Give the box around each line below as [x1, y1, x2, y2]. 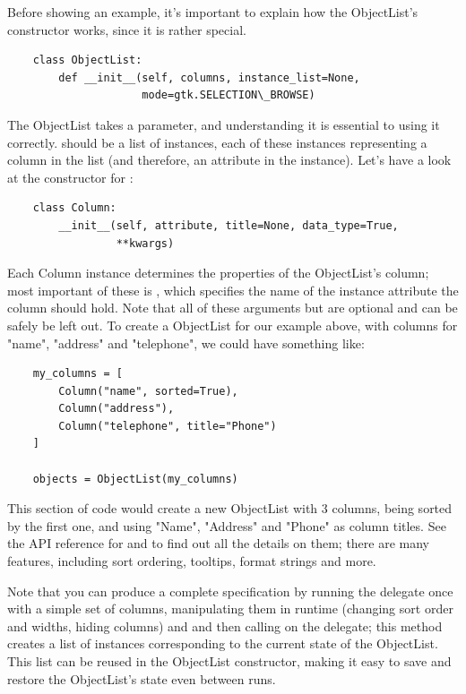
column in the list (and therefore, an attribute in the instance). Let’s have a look [7, 150, 452, 169]
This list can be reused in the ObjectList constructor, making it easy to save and [7, 652, 452, 670]
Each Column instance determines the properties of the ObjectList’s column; [7, 263, 429, 282]
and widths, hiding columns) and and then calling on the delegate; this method [7, 616, 443, 635]
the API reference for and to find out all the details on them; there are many [7, 534, 430, 553]
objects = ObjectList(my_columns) [32, 472, 238, 485]
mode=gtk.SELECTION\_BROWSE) [142, 89, 315, 102]
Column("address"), [58, 402, 175, 416]
